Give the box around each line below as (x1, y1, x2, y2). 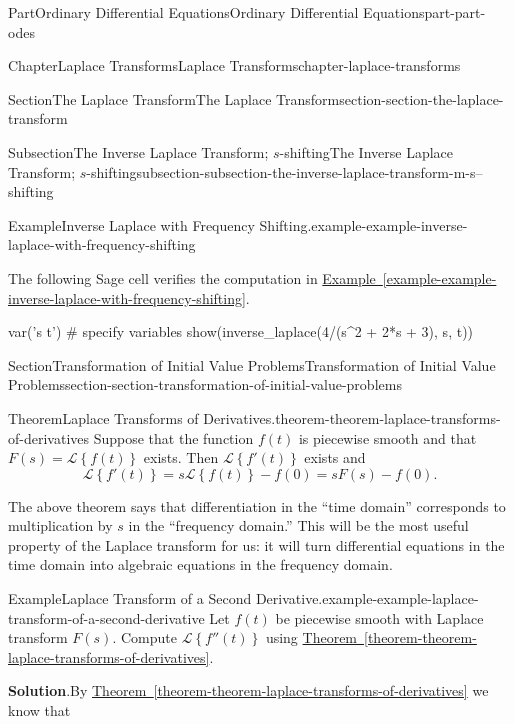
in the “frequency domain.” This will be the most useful (128, 515, 469, 536)
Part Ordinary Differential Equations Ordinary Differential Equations (8, 2, 425, 22)
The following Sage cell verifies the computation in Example (8, 267, 376, 288)
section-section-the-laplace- (339, 88, 504, 109)
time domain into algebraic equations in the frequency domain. (8, 554, 393, 575)
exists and (304, 447, 366, 468)
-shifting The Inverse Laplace (279, 141, 453, 162)
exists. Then (143, 447, 219, 468)
